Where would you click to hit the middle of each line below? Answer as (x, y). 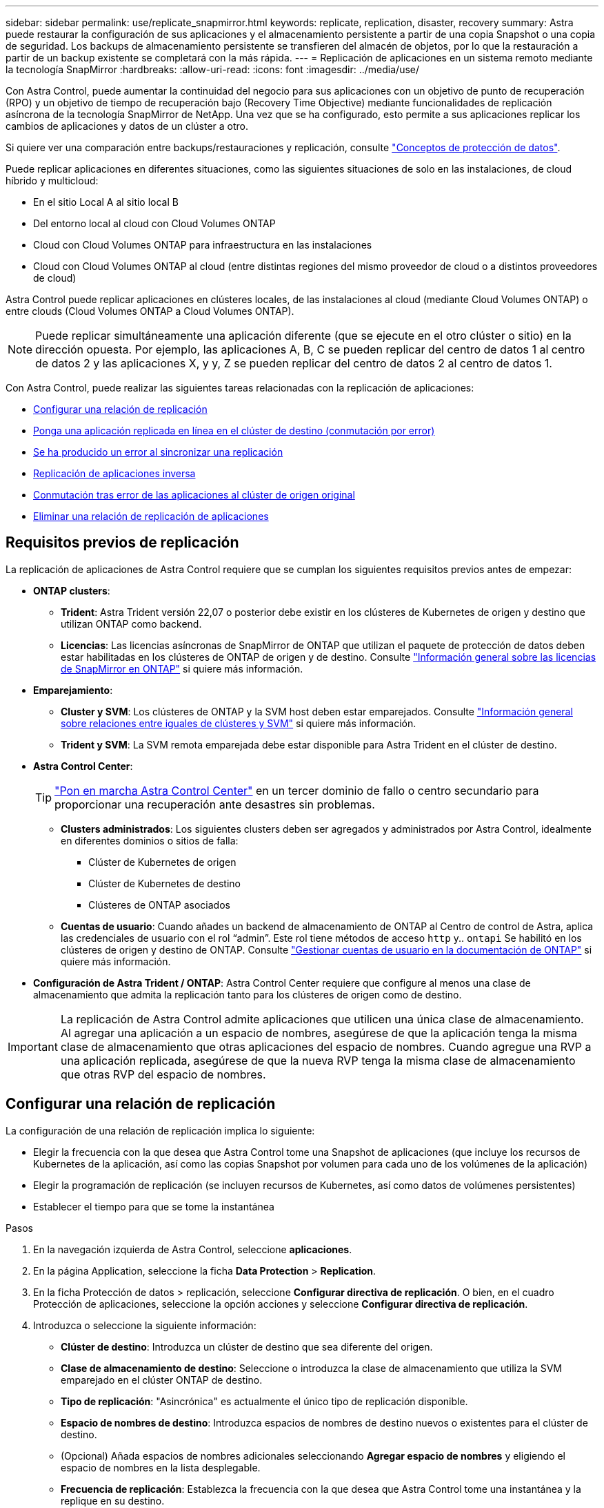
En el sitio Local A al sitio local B (106, 202)
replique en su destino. (113, 1500)
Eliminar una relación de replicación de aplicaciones (151, 516)
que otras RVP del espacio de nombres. (163, 1074)
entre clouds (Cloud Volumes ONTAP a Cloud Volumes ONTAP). (150, 311)
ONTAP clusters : (72, 590)
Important (33, 1046)
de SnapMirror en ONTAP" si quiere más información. (182, 668)
